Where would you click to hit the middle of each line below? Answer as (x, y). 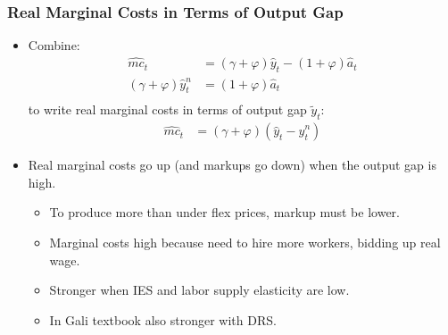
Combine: (54, 45)
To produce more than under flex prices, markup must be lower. (224, 212)
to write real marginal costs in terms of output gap (167, 109)
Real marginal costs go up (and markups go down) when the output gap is (232, 165)
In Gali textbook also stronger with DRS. (163, 319)
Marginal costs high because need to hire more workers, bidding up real (245, 243)
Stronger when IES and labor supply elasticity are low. (199, 290)
